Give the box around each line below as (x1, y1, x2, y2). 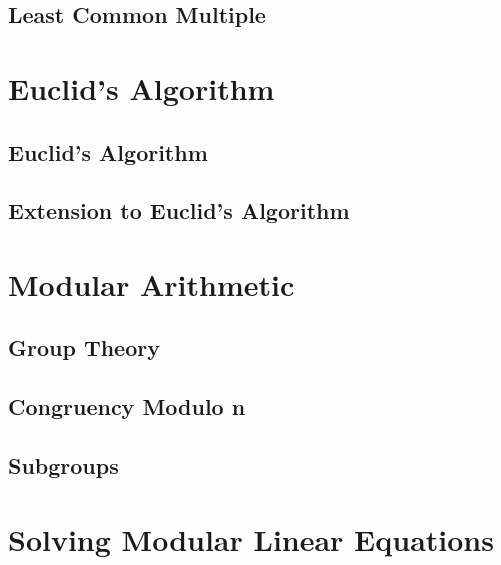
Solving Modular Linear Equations (8, 518, 494, 559)
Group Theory (8, 332, 160, 363)
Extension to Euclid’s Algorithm (8, 195, 350, 226)
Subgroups (8, 450, 119, 481)
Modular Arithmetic (8, 263, 295, 304)
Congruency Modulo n (8, 391, 246, 422)
